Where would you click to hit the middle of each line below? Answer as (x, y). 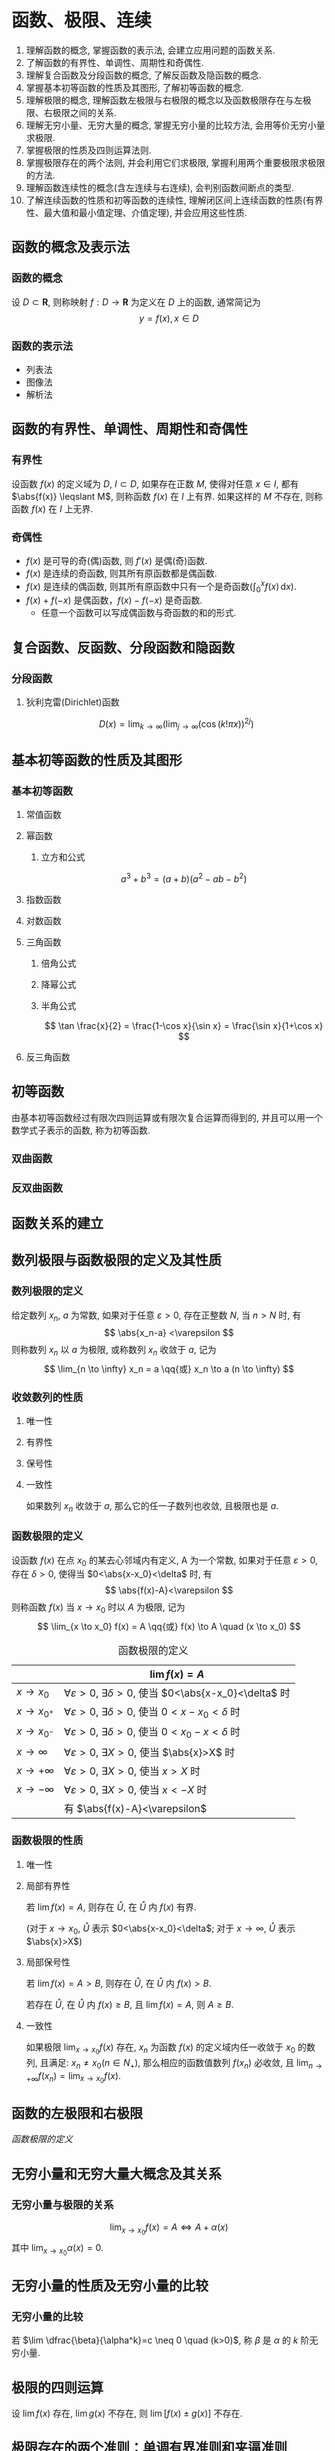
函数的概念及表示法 (70, 247)
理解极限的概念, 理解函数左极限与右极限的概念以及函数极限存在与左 (164, 100)
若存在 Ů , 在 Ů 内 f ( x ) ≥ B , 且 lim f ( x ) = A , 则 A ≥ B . (129, 2004)
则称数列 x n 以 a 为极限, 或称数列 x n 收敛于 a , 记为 (114, 1351)
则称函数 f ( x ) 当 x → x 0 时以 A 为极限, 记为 (98, 1608)
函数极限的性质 (47, 1841)
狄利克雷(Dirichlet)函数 (72, 702)
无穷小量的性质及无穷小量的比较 (110, 2285)
